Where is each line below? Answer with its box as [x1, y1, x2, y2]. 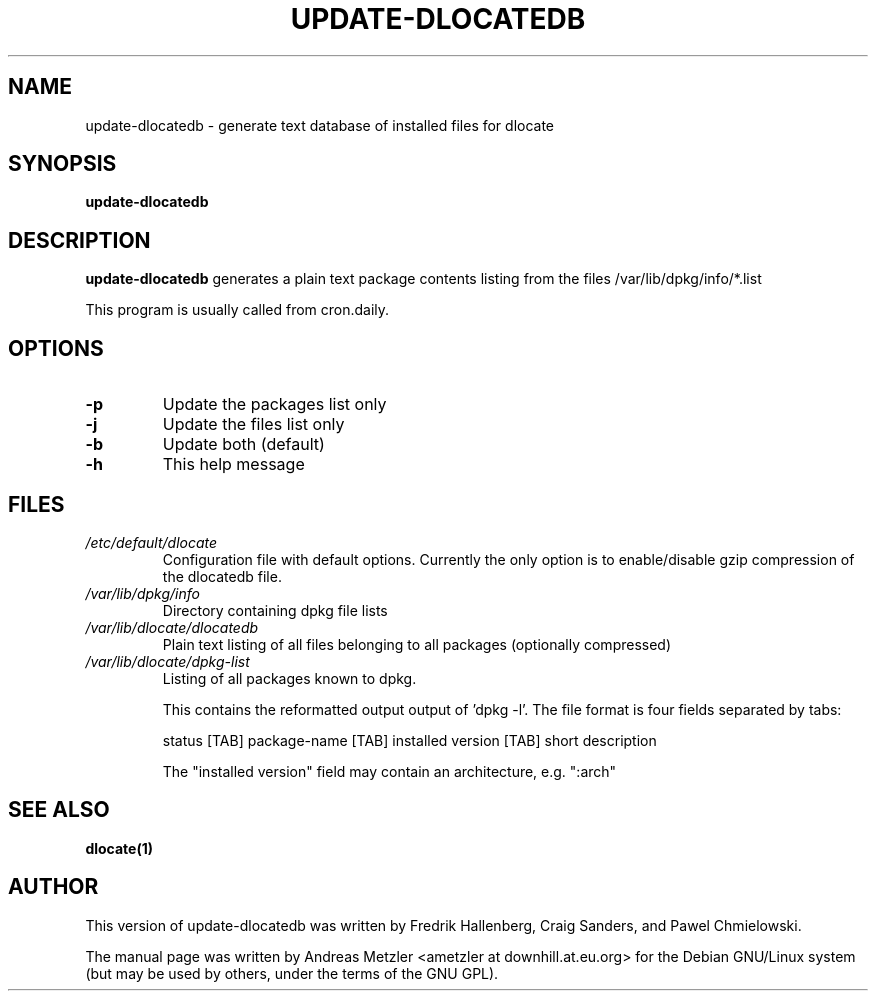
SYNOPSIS [8, 151, 117, 177]
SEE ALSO [8, 797, 110, 823]
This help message [162, 454, 305, 475]
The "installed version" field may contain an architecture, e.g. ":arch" [162, 762, 617, 780]
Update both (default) [162, 434, 325, 455]
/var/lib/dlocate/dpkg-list [85, 652, 250, 670]
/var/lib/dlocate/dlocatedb [85, 618, 259, 636]
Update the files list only [162, 414, 345, 435]
